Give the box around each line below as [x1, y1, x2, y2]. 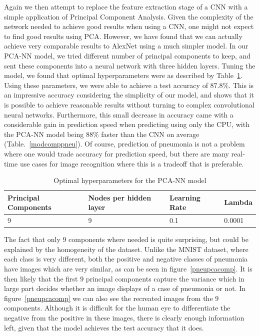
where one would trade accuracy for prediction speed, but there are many [4, 148, 229, 158]
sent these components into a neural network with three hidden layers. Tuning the [4, 60, 255, 70]
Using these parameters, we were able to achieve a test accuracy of [4, 79, 208, 90]
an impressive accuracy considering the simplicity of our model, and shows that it [4, 89, 254, 100]
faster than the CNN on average [101, 128, 199, 139]
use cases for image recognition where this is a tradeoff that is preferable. [19, 158, 244, 168]
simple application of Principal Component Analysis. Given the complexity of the [4, 11, 253, 21]
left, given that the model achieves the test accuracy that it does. [4, 322, 204, 332]
